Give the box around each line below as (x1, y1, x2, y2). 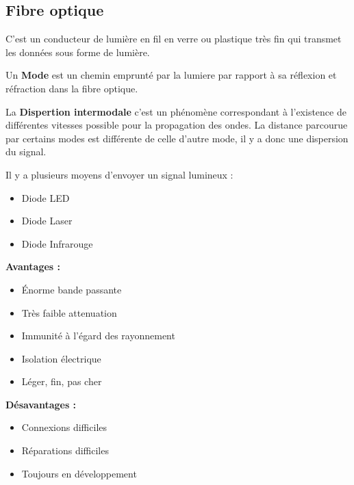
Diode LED (21, 190, 70, 205)
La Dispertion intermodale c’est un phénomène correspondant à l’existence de (5, 104, 346, 118)
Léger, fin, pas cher (21, 374, 102, 389)
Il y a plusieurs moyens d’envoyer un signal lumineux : (5, 167, 233, 181)
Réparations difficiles (21, 443, 109, 458)
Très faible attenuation (21, 305, 117, 319)
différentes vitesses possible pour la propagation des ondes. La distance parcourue (5, 118, 348, 132)
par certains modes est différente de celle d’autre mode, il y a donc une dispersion (5, 131, 349, 145)
